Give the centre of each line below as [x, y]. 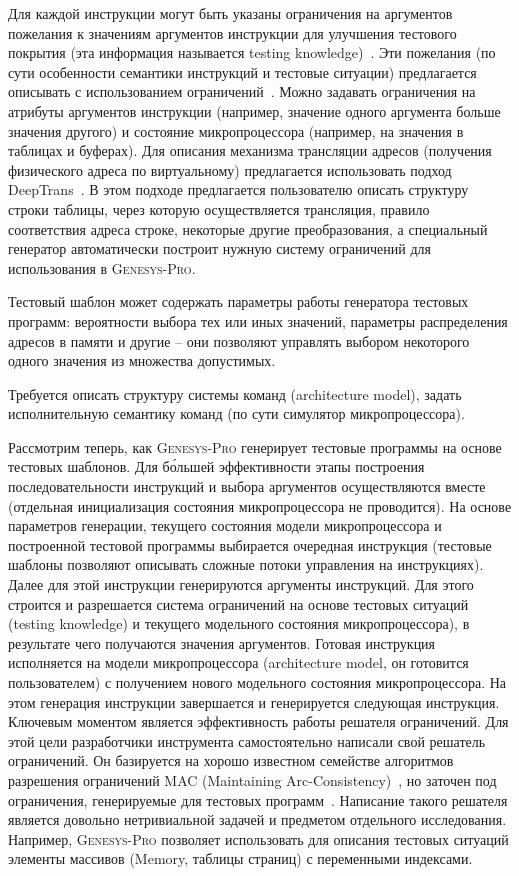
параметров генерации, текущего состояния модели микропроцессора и [225, 525]
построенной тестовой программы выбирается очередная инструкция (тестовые [250, 544]
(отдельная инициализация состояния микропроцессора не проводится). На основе [260, 505]
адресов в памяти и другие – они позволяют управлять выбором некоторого [239, 340]
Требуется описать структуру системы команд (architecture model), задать [235, 393]
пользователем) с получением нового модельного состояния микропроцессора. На [257, 682]
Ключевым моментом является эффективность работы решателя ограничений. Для [258, 721]
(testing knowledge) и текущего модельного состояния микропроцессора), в [239, 623]
